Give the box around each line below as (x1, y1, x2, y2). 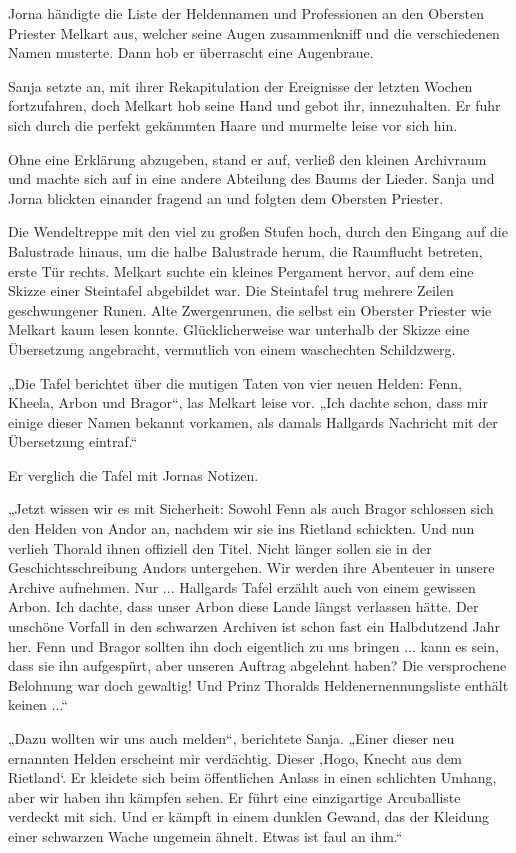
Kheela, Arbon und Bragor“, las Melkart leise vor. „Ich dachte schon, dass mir (8, 392, 488, 413)
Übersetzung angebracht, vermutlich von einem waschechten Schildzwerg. (8, 338, 456, 359)
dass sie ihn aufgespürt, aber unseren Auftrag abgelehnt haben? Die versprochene (8, 655, 507, 676)
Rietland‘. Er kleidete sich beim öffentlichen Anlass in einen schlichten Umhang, (8, 767, 497, 788)
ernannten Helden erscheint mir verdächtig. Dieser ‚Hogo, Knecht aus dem (8, 747, 463, 768)
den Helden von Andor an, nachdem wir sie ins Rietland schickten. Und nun (8, 518, 475, 539)
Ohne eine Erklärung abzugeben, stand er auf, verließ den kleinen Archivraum (8, 148, 487, 169)
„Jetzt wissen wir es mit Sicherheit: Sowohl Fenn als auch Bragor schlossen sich (8, 498, 494, 519)
